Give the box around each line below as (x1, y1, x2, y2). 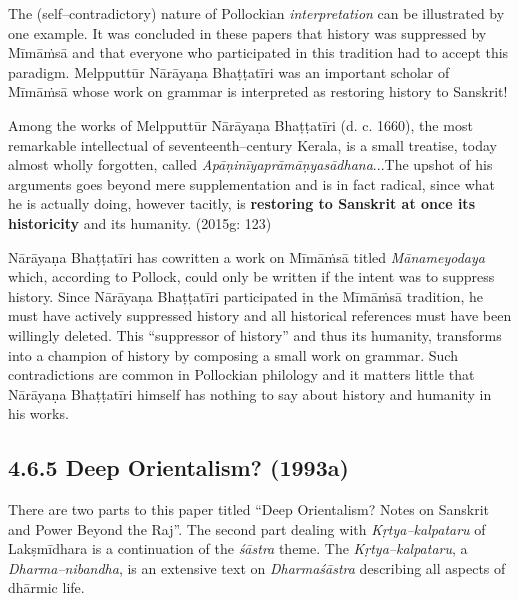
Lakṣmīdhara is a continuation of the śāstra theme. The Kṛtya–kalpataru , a (8, 538, 468, 559)
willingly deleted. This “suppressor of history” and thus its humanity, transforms (8, 324, 502, 345)
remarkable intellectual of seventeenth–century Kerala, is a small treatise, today (8, 134, 497, 155)
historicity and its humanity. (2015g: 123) (8, 212, 272, 233)
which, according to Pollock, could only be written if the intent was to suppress (8, 266, 495, 287)
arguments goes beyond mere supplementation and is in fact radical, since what (8, 173, 495, 194)
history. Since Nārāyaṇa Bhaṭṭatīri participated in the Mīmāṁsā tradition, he (8, 285, 484, 306)
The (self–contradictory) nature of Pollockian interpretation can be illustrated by (8, 3, 505, 23)
